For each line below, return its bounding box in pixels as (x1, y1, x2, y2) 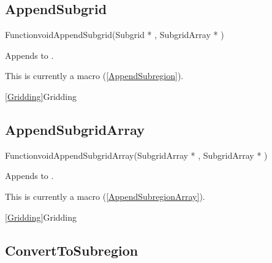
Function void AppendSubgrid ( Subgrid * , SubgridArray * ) (5, 28, 224, 41)
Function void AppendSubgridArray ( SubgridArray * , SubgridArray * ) (5, 148, 268, 161)
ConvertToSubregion (5, 240, 138, 259)
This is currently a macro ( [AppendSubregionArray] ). (5, 189, 205, 202)
